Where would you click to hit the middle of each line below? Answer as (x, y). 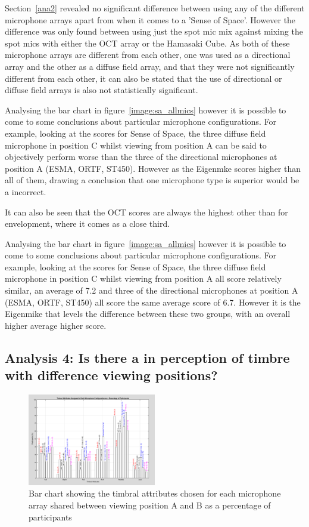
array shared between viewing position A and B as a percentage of (150, 505)
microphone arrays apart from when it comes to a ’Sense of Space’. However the (150, 19)
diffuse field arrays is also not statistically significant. (102, 90)
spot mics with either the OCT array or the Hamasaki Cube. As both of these (147, 43)
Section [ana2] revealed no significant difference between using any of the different (155, 8)
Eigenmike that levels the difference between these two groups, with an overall (148, 314)
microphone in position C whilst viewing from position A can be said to (136, 145)
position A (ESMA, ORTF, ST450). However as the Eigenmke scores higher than (153, 168)
